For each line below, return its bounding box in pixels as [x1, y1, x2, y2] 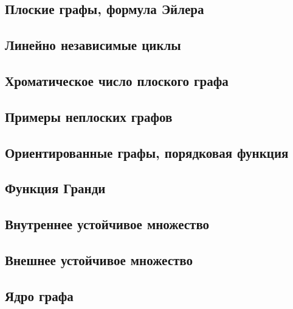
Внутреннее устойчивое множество [5, 215, 210, 233]
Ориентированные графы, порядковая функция [5, 143, 289, 162]
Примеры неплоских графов [5, 107, 173, 126]
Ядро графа [5, 286, 74, 305]
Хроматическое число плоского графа [5, 71, 229, 90]
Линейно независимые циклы [5, 35, 181, 54]
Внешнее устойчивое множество [5, 250, 193, 269]
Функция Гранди [5, 179, 106, 197]
